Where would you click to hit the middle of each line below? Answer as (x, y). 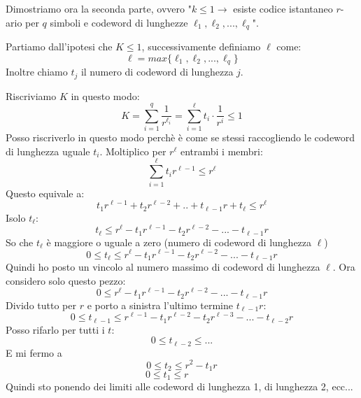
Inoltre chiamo (37, 72)
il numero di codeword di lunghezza (157, 72)
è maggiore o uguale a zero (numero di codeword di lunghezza (179, 242)
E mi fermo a (34, 352)
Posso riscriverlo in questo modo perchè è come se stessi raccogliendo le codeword (180, 137)
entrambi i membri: (221, 151)
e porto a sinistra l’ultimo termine (160, 305)
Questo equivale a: (45, 193)
